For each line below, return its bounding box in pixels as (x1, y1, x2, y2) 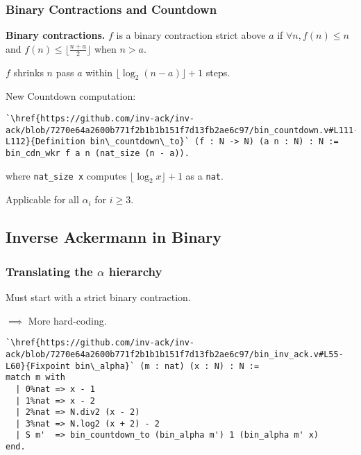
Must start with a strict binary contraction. (6, 290, 191, 304)
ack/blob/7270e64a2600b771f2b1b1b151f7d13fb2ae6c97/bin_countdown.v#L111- (6, 125, 359, 135)
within (85, 65, 113, 79)
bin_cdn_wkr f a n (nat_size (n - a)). (6, 148, 190, 158)
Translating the (6, 262, 93, 280)
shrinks (13, 65, 44, 79)
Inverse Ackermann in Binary (6, 226, 222, 248)
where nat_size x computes (6, 168, 127, 182)
